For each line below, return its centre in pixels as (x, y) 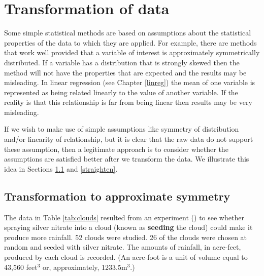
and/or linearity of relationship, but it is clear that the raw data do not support (129, 139)
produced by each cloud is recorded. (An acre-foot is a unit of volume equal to (126, 257)
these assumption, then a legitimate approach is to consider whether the (116, 149)
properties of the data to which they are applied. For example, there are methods (130, 42)
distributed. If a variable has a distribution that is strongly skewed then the (122, 62)
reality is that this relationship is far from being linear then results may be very (128, 102)
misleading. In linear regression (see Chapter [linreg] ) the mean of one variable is (130, 82)
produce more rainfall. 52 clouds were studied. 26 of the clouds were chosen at (126, 237)
